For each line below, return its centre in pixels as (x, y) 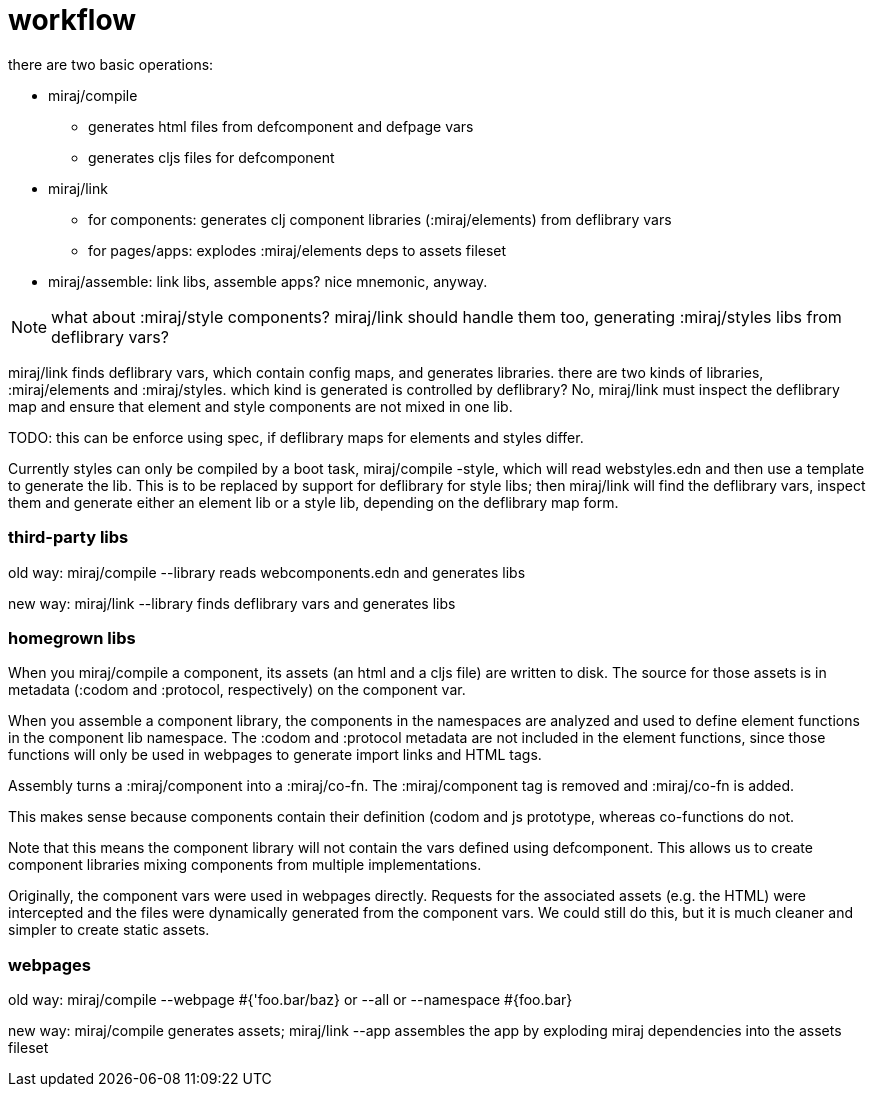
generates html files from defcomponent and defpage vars (281, 126)
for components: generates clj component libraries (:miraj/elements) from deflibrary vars (380, 219)
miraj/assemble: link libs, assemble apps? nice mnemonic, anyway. (268, 281)
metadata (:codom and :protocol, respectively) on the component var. (237, 690)
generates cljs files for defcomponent (211, 157)
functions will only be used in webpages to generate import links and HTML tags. (275, 755)
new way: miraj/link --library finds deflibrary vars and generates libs (232, 603)
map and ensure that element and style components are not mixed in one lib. (260, 406)
